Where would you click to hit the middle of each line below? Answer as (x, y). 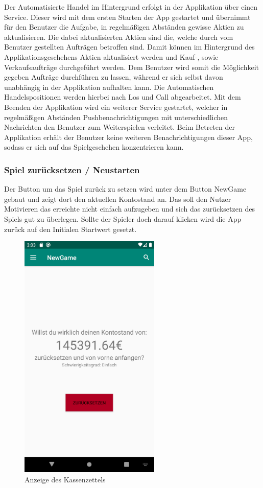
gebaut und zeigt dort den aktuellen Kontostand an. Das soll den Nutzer (118, 199)
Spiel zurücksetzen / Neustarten (72, 169)
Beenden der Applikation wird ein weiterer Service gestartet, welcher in (116, 107)
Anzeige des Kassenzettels (65, 479)
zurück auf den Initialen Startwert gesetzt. (70, 229)
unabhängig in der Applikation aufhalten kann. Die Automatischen (109, 87)
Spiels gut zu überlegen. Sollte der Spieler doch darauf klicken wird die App (123, 218)
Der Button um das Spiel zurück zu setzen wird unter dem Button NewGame (125, 189)
